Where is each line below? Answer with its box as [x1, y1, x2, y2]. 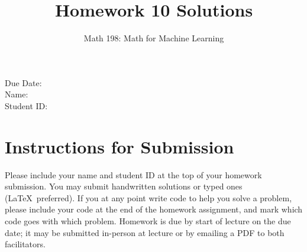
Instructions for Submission [5, 134, 234, 158]
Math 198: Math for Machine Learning [83, 32, 224, 44]
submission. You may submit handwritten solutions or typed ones [5, 180, 243, 192]
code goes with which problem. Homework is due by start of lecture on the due [5, 215, 291, 227]
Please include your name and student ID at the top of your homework [5, 168, 262, 181]
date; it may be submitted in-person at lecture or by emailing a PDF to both [5, 226, 285, 238]
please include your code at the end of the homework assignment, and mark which [5, 203, 303, 215]
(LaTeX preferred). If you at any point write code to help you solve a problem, [5, 191, 292, 204]
